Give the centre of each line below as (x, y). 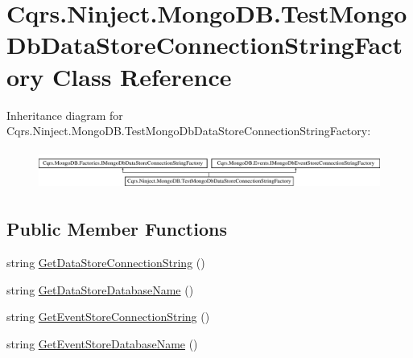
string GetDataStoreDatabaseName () (100, 289)
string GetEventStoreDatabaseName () (102, 343)
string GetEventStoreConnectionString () (108, 317)
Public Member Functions (117, 229)
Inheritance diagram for (65, 115)
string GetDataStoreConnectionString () (106, 262)
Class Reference (142, 76)
